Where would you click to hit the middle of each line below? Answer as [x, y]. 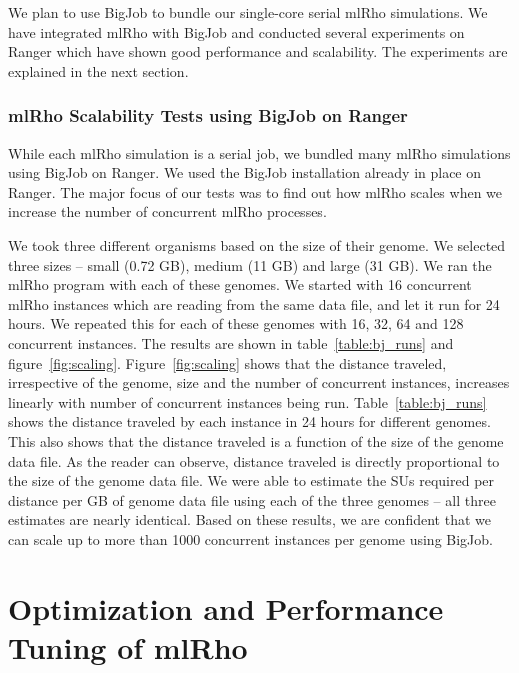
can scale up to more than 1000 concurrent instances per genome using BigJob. [250, 538]
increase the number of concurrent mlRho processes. [167, 211]
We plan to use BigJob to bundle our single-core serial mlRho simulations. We [248, 12]
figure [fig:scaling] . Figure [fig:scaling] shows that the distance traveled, [227, 362]
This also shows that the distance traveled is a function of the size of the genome [256, 440]
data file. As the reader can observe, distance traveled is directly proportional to [254, 460]
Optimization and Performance [226, 607]
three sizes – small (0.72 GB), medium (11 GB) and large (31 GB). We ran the [250, 264]
